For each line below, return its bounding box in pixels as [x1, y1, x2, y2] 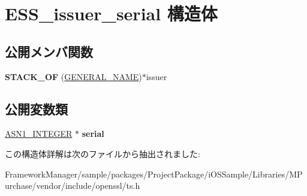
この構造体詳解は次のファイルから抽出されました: [5, 147, 200, 160]
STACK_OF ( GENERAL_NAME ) [5, 70, 142, 82]
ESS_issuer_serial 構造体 [5, 1, 218, 26]
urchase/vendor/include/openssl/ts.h [5, 179, 140, 192]
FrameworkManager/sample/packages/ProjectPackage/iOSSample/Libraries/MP [5, 167, 303, 180]
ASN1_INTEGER [5, 127, 73, 140]
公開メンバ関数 [5, 42, 93, 60]
